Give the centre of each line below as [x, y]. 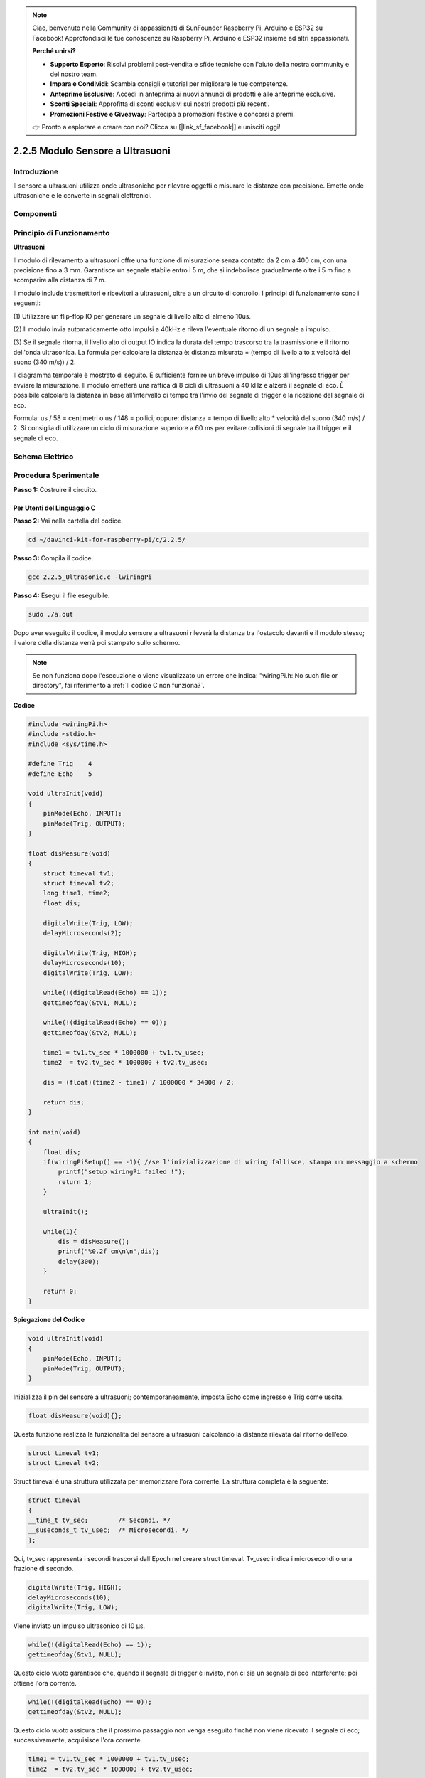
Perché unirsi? [54, 51]
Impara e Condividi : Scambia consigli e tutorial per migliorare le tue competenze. [169, 84]
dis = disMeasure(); [94, 1242]
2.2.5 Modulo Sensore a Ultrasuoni [92, 150]
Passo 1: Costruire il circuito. [55, 489]
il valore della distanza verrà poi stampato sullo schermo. [97, 643]
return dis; [64, 1102]
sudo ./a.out [51, 614]
